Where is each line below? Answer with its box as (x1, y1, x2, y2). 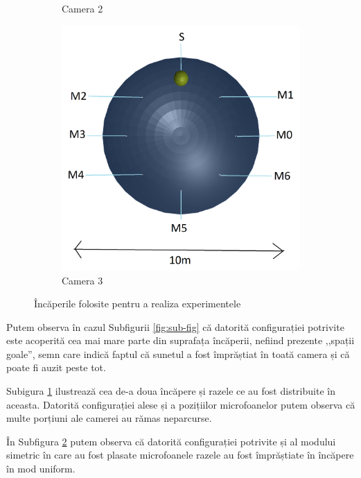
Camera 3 (62, 273, 103, 287)
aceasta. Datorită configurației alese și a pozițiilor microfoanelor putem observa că (6, 397, 355, 411)
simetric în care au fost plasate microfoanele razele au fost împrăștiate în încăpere (6, 447, 354, 462)
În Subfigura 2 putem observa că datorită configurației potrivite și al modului (6, 434, 336, 448)
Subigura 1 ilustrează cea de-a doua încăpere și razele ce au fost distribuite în (6, 384, 335, 398)
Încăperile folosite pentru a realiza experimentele (34, 296, 241, 311)
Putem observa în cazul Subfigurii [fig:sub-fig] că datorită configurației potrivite (6, 319, 344, 334)
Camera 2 (62, 1, 103, 15)
